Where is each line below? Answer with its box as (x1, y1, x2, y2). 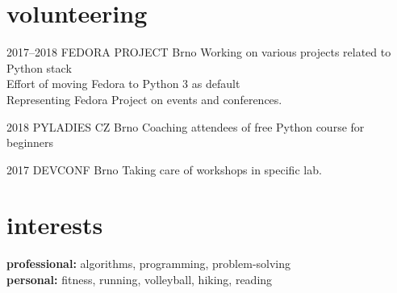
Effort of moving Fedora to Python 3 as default (6, 75, 240, 92)
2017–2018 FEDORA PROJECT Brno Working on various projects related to (6, 44, 391, 61)
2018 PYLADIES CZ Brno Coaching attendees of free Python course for (6, 118, 365, 135)
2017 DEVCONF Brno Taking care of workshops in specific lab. (6, 161, 322, 178)
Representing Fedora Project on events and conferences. (6, 90, 282, 107)
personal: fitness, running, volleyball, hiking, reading (6, 271, 273, 287)
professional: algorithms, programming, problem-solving (6, 255, 291, 272)
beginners (6, 134, 54, 151)
